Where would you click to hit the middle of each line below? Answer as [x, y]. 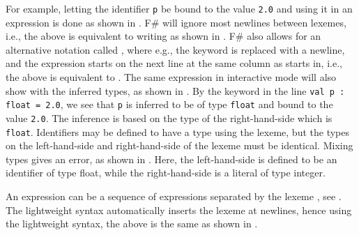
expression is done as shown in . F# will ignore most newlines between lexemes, [176, 22]
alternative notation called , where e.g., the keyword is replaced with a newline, [175, 49]
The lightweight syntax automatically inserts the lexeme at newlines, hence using [179, 210]
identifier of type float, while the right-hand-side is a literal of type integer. [166, 173]
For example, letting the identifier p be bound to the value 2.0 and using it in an [179, 8]
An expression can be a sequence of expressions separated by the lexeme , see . [174, 196]
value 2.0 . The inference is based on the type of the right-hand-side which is [169, 117]
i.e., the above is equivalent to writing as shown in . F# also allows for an [163, 36]
